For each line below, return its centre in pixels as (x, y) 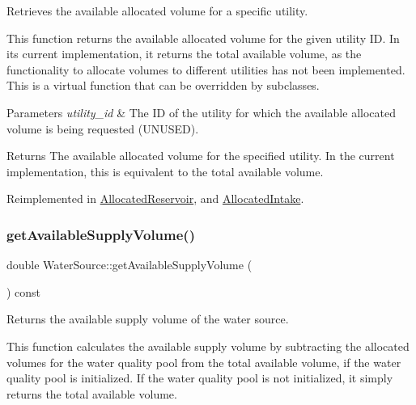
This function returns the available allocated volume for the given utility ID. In (203, 38)
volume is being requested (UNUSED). (103, 128)
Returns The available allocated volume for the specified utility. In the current (201, 156)
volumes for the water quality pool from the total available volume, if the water (204, 362)
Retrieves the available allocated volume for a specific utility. (157, 11)
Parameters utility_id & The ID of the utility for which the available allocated (201, 112)
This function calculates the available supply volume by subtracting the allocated (208, 346)
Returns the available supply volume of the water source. (148, 319)
